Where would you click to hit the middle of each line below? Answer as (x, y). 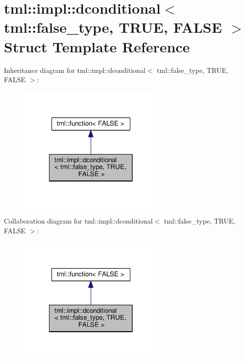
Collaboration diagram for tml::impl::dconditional (78, 221)
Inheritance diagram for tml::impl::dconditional (75, 70)
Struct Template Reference (97, 46)
